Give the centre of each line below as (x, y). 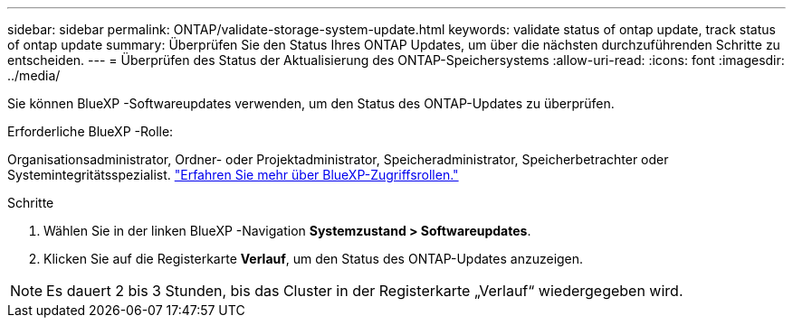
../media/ (34, 75)
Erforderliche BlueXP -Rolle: (91, 131)
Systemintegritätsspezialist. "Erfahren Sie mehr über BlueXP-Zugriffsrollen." (233, 175)
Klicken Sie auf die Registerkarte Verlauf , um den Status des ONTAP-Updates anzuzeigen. (314, 259)
